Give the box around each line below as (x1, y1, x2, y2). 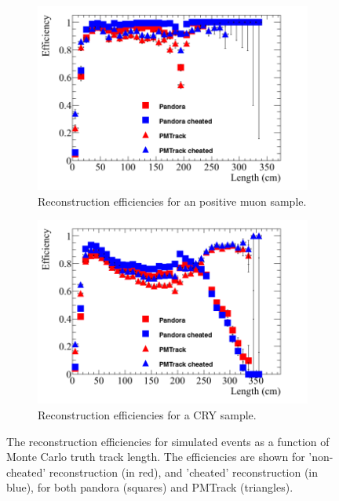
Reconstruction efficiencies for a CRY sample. (38, 406, 257, 422)
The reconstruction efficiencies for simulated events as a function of (6, 433, 330, 449)
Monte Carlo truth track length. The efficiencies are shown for (6, 448, 305, 465)
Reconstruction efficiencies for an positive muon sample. (38, 192, 307, 209)
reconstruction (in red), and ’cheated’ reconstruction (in (49, 463, 319, 480)
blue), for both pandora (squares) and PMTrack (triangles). (6, 479, 293, 496)
